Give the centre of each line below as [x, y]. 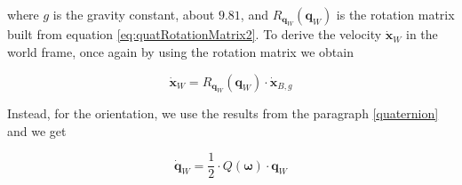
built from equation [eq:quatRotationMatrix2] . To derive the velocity [195, 34]
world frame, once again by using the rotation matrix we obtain [180, 52]
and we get [37, 130]
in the [422, 34]
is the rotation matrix [395, 14]
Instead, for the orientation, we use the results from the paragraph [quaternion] [223, 113]
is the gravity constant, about [134, 14]
